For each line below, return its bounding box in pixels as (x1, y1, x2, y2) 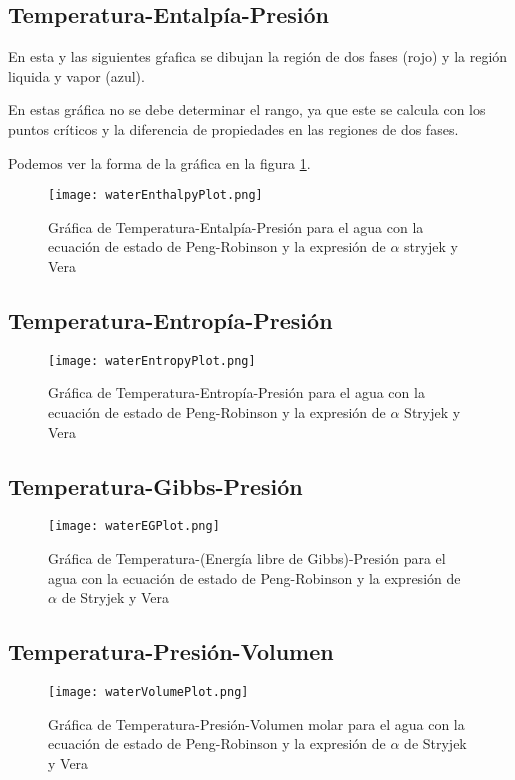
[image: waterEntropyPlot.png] (48, 353, 256, 368)
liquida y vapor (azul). (8, 65, 145, 86)
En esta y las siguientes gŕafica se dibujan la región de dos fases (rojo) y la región (8, 46, 508, 67)
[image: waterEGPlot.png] (48, 519, 220, 534)
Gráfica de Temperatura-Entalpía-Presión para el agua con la (48, 216, 424, 237)
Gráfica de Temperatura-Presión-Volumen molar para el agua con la (48, 713, 465, 734)
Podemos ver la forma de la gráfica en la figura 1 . (8, 152, 311, 173)
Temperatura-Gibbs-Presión (8, 470, 303, 501)
